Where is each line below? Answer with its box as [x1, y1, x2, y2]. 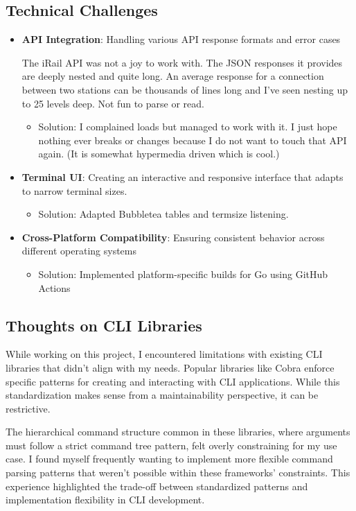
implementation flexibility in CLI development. [6, 492, 205, 507]
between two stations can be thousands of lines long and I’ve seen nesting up [21, 82, 348, 96]
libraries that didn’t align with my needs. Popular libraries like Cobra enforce [6, 360, 335, 374]
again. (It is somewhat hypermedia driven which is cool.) [38, 146, 280, 161]
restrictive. [6, 401, 51, 415]
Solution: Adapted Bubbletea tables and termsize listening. [38, 207, 289, 221]
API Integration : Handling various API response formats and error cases [21, 32, 341, 46]
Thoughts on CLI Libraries [6, 314, 202, 336]
